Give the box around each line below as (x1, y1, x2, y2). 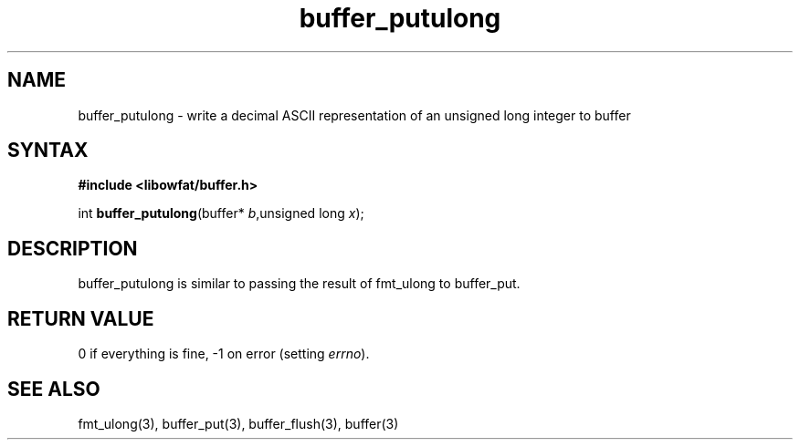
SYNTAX (7, 139, 89, 162)
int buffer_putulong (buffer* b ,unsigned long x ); (78, 205, 364, 222)
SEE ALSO (7, 377, 100, 400)
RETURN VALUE (7, 307, 154, 330)
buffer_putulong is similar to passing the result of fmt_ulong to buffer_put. (78, 275, 521, 292)
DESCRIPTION (7, 236, 138, 260)
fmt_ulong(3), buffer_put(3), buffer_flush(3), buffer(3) (78, 415, 399, 431)
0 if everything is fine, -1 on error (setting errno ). (78, 346, 370, 362)
